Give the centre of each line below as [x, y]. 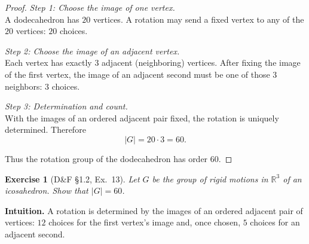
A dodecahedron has [42, 19]
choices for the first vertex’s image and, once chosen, [145, 222]
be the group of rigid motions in [210, 179]
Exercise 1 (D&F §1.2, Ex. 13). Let [72, 179]
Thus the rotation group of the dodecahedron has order [106, 158]
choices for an [275, 222]
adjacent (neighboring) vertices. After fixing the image [201, 62]
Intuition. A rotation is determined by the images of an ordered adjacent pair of [154, 210]
